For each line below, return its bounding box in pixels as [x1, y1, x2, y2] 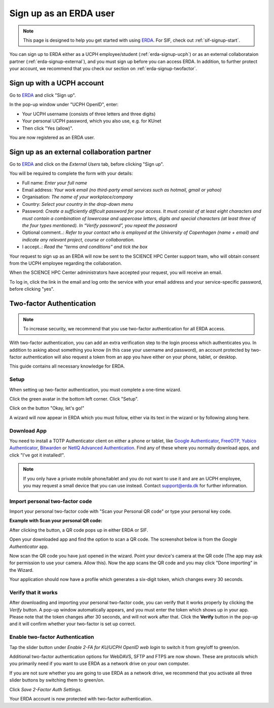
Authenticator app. [9, 543, 49, 549]
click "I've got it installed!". [9, 452, 65, 458]
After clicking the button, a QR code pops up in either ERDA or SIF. [9, 527, 148, 533]
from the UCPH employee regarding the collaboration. [9, 260, 122, 266]
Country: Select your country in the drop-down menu [22, 201, 133, 207]
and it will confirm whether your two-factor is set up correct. [9, 621, 136, 627]
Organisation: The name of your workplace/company [22, 194, 133, 200]
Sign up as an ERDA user [9, 8, 115, 19]
